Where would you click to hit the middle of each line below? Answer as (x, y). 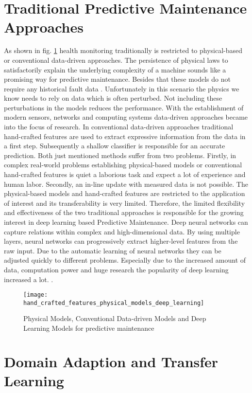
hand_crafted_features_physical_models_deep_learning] (114, 303)
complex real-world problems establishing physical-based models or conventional (123, 165)
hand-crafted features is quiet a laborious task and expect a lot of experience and (125, 174)
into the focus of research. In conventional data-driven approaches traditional (119, 127)
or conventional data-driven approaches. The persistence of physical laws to (116, 60)
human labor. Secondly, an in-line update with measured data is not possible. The (126, 184)
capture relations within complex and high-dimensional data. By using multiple (122, 231)
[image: (36, 295)
